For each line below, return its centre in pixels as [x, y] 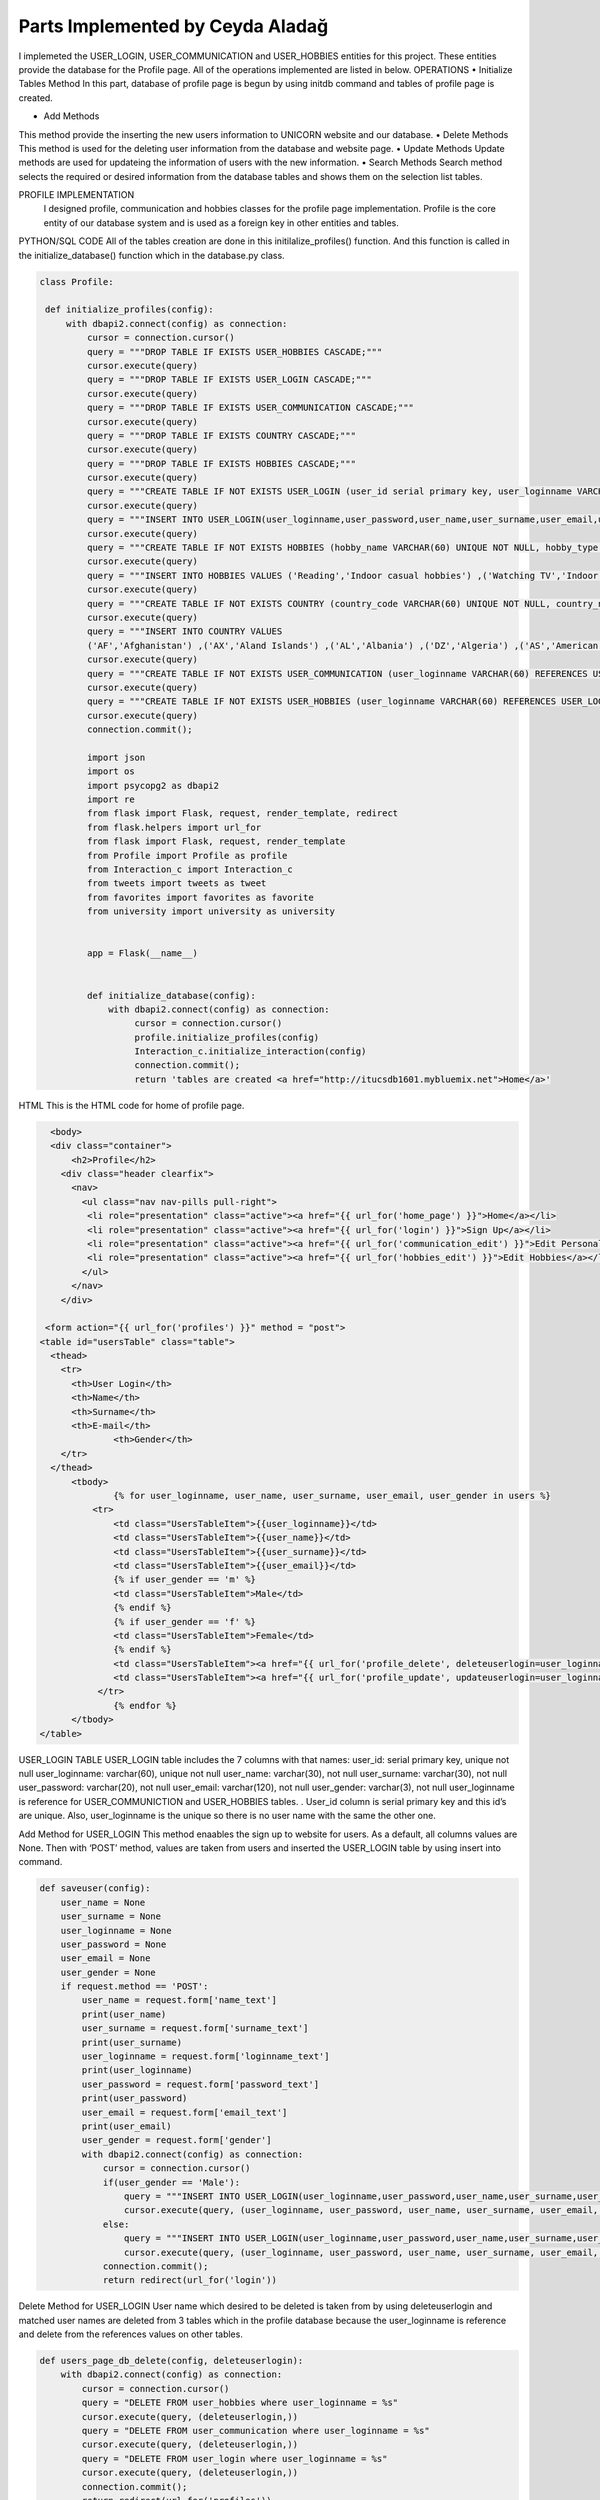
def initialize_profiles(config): [129, 309]
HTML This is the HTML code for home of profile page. [131, 1105]
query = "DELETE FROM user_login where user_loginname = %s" [234, 2458]
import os [110, 771]
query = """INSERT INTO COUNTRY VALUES [184, 631]
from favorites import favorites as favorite [200, 897]
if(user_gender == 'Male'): [171, 2182]
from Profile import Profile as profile [187, 855]
